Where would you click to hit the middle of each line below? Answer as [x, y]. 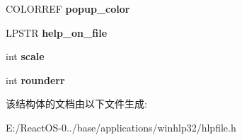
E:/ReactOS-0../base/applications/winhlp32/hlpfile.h [121, 127]
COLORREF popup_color [68, 8]
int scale [25, 56]
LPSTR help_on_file [57, 32]
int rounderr [35, 80]
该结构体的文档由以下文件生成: [76, 104]
